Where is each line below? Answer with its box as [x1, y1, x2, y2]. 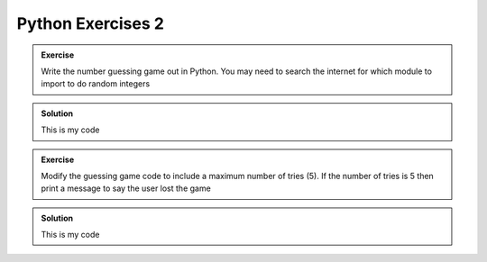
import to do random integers [41, 78, 151, 89]
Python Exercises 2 [16, 14, 164, 33]
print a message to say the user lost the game [41, 183, 211, 194]
